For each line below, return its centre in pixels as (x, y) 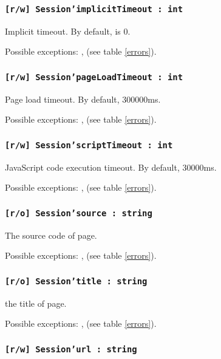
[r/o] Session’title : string (76, 281)
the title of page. (36, 303)
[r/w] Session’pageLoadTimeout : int (94, 77)
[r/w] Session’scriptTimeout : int (89, 145)
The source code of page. (51, 235)
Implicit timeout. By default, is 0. (68, 31)
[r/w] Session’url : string (71, 349)
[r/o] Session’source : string (79, 213)
